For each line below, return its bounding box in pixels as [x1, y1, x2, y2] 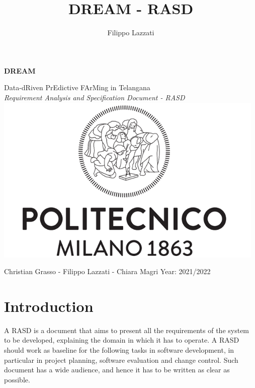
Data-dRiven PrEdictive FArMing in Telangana [4, 82, 150, 93]
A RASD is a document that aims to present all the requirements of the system [4, 325, 249, 335]
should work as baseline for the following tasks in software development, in [4, 345, 234, 355]
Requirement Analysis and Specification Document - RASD [4, 92, 185, 102]
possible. [4, 374, 30, 384]
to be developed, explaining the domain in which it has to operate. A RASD [4, 335, 239, 345]
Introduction [4, 295, 94, 316]
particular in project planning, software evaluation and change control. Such [4, 354, 238, 365]
